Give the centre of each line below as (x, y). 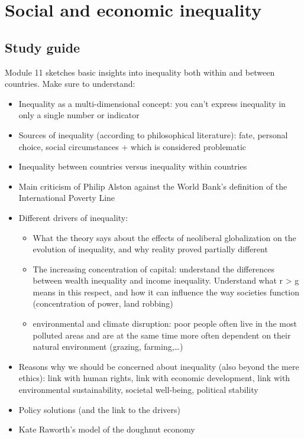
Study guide (43, 47)
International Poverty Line (67, 198)
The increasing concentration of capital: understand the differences (153, 269)
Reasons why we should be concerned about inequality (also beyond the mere (159, 366)
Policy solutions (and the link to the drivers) (99, 409)
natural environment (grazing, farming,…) (108, 347)
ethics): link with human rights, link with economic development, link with (154, 378)
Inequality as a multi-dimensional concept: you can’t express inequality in (152, 103)
